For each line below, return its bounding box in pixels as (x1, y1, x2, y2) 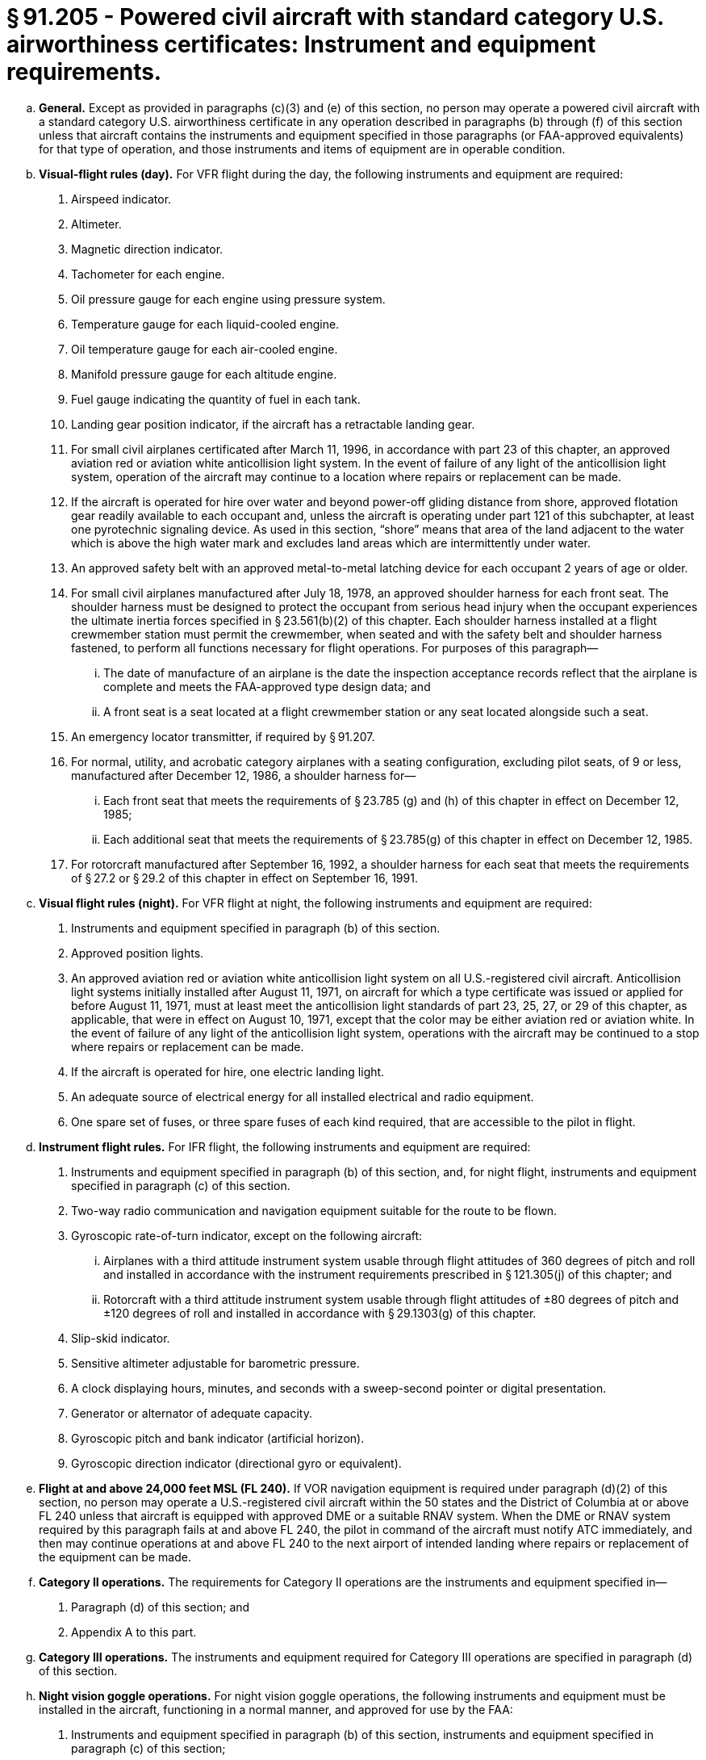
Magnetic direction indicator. (71, 241, 223, 256)
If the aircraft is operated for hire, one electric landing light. (71, 1064, 385, 1079)
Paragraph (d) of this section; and (71, 1599, 250, 1614)
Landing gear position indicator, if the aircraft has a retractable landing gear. (71, 417, 475, 431)
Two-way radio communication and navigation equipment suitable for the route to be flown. (71, 1203, 558, 1217)
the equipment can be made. (39, 1549, 191, 1564)
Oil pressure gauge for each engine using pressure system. (71, 291, 386, 306)
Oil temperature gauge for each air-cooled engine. (71, 342, 338, 356)
